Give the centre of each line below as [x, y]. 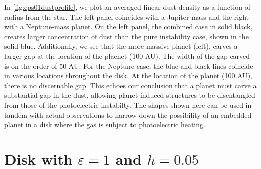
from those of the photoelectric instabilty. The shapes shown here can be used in [128, 105]
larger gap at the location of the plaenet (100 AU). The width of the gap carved [127, 55]
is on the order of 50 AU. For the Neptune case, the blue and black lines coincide [129, 65]
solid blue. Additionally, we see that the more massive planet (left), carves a [121, 46]
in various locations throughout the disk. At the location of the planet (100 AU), [128, 75]
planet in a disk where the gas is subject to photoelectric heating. [105, 125]
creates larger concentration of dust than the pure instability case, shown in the [126, 36]
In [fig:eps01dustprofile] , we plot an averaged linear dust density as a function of [127, 7]
